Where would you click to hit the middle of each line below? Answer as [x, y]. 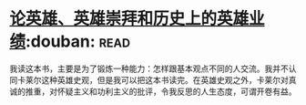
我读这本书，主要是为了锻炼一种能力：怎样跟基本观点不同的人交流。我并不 [149, 68]
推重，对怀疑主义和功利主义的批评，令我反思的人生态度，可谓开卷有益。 [161, 91]
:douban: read [78, 42]
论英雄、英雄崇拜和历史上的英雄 [129, 19]
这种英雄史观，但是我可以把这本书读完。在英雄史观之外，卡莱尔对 [164, 79]
